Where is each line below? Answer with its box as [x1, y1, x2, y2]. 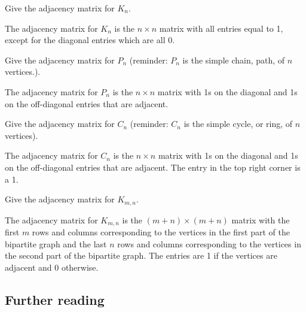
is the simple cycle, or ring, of [183, 117, 293, 130]
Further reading [5, 290, 105, 308]
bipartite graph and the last [5, 237, 107, 250]
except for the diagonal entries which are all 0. [5, 34, 175, 46]
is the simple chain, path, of [182, 53, 285, 66]
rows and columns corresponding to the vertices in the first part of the [32, 226, 290, 238]
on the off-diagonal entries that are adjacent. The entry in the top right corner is [5, 160, 301, 173]
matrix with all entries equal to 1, [159, 22, 283, 34]
